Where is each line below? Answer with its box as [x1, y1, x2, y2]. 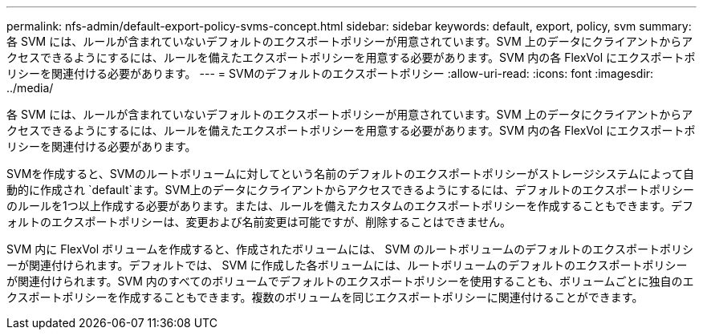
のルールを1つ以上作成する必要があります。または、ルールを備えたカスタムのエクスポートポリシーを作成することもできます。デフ [6, 199, 693, 213]
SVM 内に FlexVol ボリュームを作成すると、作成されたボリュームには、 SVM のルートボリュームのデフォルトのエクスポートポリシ [6, 242, 693, 256]
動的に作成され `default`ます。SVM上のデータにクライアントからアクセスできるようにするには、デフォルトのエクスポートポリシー [6, 183, 695, 196]
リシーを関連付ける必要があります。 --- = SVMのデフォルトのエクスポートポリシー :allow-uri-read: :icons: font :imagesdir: [6, 67, 654, 80]
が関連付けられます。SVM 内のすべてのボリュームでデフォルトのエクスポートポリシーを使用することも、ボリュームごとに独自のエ [6, 274, 694, 288]
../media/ [6, 81, 54, 95]
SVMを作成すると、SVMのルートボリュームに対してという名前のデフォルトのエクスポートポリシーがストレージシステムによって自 [6, 167, 694, 180]
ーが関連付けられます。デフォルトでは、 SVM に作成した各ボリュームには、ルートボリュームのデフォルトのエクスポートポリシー [6, 258, 688, 272]
